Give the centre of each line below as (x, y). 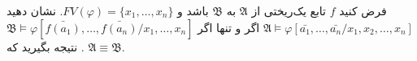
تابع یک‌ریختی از (289, 10)
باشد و (193, 10)
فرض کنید (363, 10)
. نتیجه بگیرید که (46, 46)
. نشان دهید (35, 10)
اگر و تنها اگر (229, 27)
